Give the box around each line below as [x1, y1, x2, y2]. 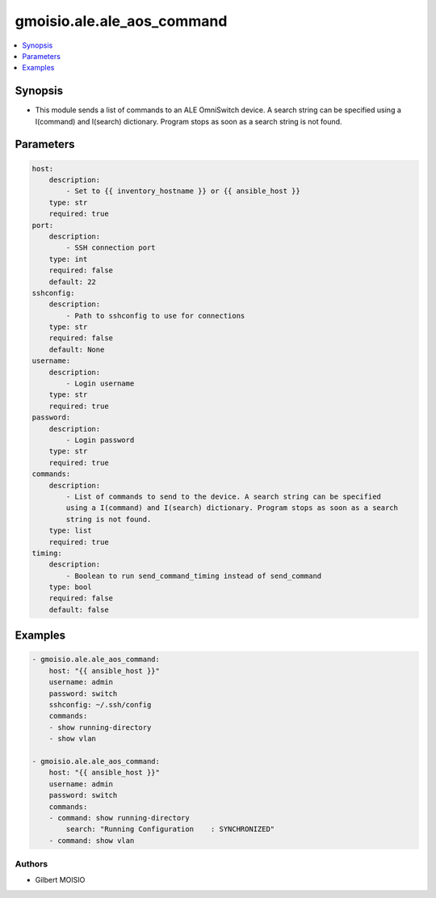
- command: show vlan [48, 836, 135, 845]
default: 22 [48, 277, 97, 286]
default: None [48, 344, 105, 354]
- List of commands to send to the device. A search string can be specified [65, 491, 381, 501]
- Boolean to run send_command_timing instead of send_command [65, 571, 322, 580]
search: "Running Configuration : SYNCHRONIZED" [65, 824, 275, 834]
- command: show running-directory [48, 813, 190, 822]
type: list [48, 526, 92, 535]
